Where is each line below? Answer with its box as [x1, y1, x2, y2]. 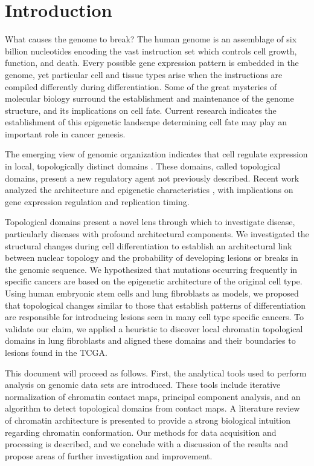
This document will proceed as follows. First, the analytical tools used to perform [5, 366, 307, 379]
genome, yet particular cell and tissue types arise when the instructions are [5, 68, 283, 80]
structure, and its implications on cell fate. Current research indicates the [5, 103, 277, 116]
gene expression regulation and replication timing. [5, 195, 190, 208]
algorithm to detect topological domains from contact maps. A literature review [5, 402, 300, 415]
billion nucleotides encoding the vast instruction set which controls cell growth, [5, 44, 297, 57]
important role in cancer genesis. [5, 127, 126, 140]
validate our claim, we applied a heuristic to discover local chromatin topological [5, 322, 303, 335]
